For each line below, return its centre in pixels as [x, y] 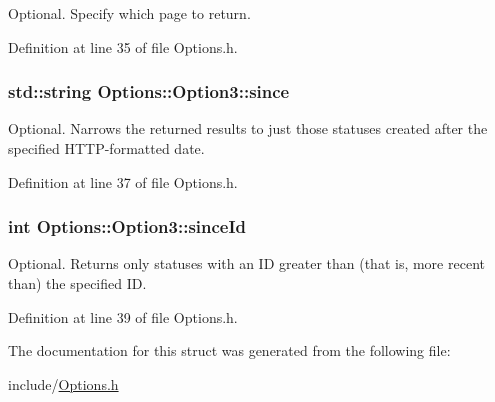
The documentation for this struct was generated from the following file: [229, 350]
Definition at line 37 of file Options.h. [123, 181]
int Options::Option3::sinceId [127, 226]
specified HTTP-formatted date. [106, 148]
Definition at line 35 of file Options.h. [123, 46]
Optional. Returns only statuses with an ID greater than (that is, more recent [246, 263]
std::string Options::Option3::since [149, 91]
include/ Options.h [63, 383]
